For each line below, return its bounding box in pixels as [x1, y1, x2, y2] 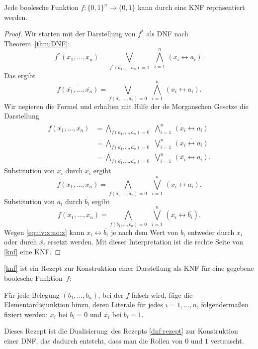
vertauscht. [210, 335, 244, 346]
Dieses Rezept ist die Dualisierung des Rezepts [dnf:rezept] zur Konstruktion [4, 326, 238, 336]
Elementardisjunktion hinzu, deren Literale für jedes [4, 299, 164, 310]
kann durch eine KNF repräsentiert [138, 2, 245, 12]
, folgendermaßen [196, 299, 249, 310]
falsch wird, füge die [131, 289, 193, 300]
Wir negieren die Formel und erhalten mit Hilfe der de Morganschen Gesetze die [4, 101, 249, 111]
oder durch [4, 236, 37, 247]
